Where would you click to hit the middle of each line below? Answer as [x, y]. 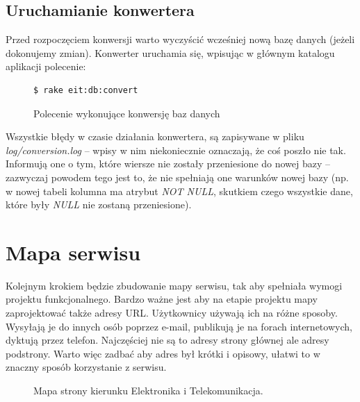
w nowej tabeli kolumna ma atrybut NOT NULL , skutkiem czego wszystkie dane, [179, 191]
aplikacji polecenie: [46, 66]
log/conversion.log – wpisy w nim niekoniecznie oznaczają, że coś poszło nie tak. [176, 150]
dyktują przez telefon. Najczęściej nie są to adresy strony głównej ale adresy [167, 340]
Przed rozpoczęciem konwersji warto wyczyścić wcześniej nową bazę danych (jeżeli [180, 39]
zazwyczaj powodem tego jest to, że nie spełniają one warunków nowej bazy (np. [177, 177]
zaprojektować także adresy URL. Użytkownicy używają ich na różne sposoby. [172, 313]
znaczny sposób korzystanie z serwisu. [86, 367]
